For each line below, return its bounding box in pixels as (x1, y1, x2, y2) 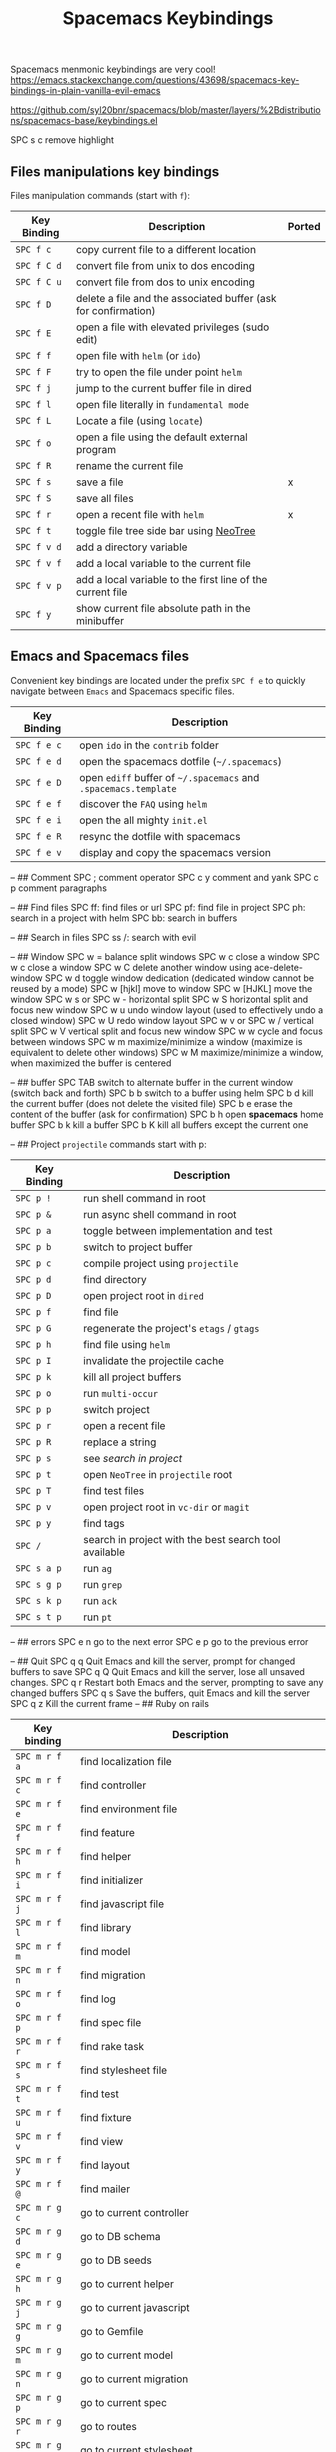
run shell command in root (83, 1191, 207, 1205)
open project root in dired (83, 1288, 205, 1302)
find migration (79, 1968, 146, 1982)
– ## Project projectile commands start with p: (10, 1138, 207, 1150)
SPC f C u (15, 277, 62, 287)
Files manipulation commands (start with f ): (10, 190, 190, 201)
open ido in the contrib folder (79, 738, 220, 752)
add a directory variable (75, 540, 188, 554)
